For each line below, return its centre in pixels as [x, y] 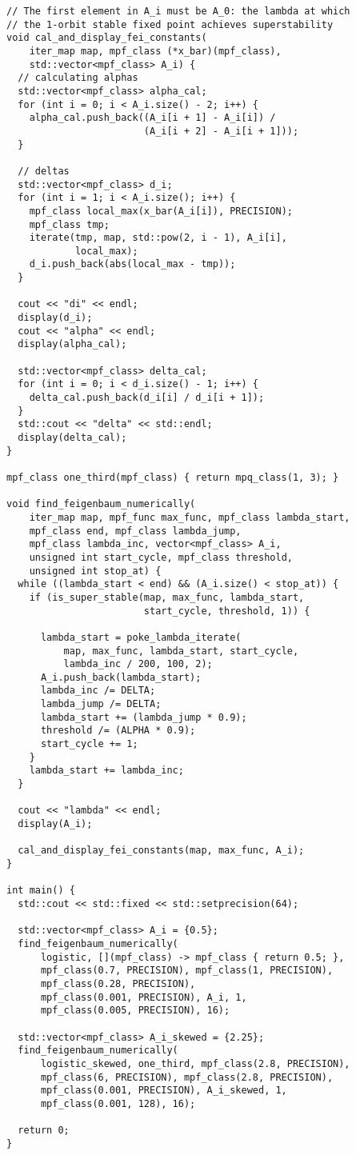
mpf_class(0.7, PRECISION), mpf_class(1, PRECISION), [187, 971]
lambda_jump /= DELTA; [101, 704]
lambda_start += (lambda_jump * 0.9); [144, 717]
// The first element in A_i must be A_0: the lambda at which [178, 11]
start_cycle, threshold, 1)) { [227, 611]
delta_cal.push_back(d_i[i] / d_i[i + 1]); [147, 398]
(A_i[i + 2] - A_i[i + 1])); [221, 131]
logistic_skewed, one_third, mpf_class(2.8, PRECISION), [195, 1063]
